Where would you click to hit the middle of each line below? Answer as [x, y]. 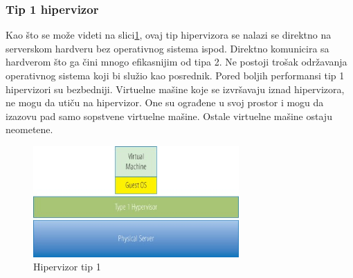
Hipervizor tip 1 [67, 267]
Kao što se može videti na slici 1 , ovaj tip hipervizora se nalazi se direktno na [169, 35]
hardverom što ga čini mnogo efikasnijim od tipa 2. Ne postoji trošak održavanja [176, 62]
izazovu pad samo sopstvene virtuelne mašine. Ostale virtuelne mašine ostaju [169, 116]
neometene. [29, 129]
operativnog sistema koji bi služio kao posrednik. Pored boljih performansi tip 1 [175, 75]
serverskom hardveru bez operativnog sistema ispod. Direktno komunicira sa [168, 48]
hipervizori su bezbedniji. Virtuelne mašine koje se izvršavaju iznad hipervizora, [175, 89]
